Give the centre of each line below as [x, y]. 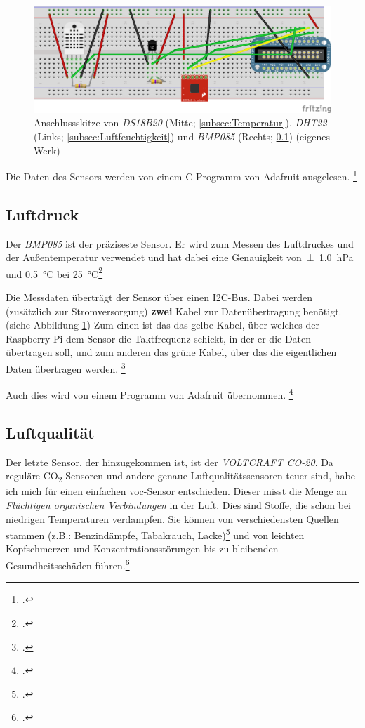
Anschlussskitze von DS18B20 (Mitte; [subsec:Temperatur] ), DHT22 [180, 123]
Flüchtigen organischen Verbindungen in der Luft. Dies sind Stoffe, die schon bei [179, 505]
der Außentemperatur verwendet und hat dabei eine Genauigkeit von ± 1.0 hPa [180, 257]
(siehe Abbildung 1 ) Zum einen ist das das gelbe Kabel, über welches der [162, 325]
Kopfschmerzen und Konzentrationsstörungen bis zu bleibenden [142, 549]
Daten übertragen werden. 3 [66, 368]
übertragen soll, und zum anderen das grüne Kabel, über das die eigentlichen [171, 352]
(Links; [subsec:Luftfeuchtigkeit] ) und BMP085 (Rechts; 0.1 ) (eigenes [182, 136]
